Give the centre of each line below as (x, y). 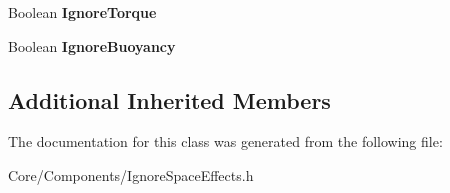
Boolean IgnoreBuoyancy (92, 45)
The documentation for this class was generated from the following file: (225, 141)
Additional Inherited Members (169, 99)
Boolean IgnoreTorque (82, 12)
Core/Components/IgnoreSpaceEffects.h (131, 174)
